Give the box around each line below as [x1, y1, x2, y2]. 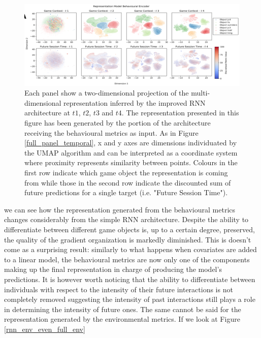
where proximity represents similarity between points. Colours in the [24, 157, 238, 168]
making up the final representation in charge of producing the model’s [4, 264, 222, 274]
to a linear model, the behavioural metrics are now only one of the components [4, 254, 250, 264]
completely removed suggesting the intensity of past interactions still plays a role [4, 294, 255, 304]
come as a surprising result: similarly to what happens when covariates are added [4, 244, 257, 255]
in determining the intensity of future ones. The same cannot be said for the [4, 303, 241, 314]
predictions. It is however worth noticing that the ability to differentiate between [4, 273, 255, 284]
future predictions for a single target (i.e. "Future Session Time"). [24, 187, 228, 198]
